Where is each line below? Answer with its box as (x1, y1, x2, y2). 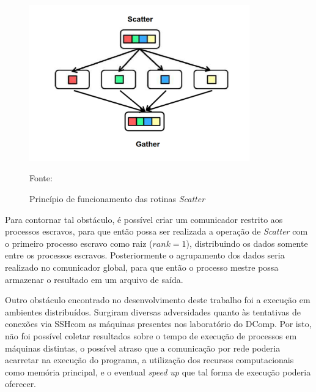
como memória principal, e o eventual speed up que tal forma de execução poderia (5, 365, 311, 378)
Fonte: (29, 171, 53, 184)
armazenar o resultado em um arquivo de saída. (5, 273, 183, 285)
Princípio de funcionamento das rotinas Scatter (29, 192, 205, 205)
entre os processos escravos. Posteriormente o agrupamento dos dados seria (5, 249, 285, 262)
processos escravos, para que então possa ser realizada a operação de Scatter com (5, 225, 308, 238)
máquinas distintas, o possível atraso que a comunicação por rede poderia (5, 341, 281, 354)
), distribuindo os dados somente (186, 236, 308, 249)
